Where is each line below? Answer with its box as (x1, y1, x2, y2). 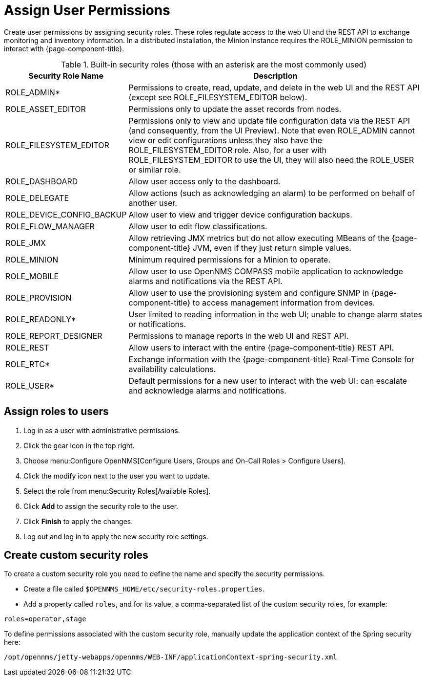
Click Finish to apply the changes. (23, 517, 133, 526)
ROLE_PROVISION (5, 292, 72, 303)
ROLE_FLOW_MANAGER (5, 221, 95, 231)
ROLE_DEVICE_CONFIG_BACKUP (5, 209, 127, 219)
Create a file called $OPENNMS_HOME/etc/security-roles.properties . (23, 585, 264, 593)
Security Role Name (28, 70, 103, 81)
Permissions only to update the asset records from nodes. (128, 104, 342, 114)
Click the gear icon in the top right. (23, 441, 135, 450)
